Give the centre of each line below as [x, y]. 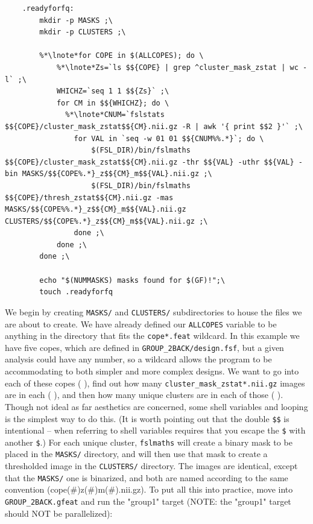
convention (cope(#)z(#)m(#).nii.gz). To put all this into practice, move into [149, 489]
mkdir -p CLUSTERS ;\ [83, 32]
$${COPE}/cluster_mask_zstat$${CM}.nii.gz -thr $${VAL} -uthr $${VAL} [150, 162]
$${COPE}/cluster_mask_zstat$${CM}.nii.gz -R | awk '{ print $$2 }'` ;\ [154, 126]
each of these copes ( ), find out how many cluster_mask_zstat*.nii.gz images [155, 383]
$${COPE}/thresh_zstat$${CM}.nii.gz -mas [89, 197]
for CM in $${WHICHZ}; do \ [113, 103]
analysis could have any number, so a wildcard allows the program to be [138, 359]
